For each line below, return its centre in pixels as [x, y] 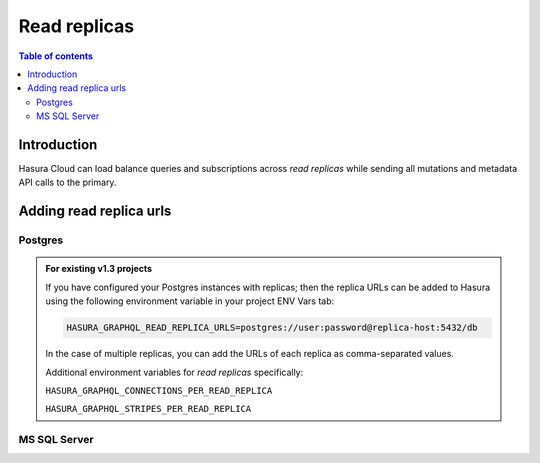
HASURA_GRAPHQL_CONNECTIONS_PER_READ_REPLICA [159, 390]
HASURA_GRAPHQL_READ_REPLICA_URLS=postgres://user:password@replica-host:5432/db [272, 328]
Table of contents [56, 56]
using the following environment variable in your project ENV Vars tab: [190, 301]
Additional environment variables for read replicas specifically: [174, 372]
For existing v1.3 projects [99, 269]
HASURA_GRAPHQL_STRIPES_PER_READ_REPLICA [148, 409]
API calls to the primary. [67, 182]
